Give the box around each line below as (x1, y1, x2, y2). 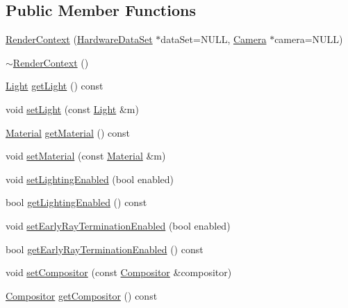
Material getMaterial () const (6, 125, 131, 139)
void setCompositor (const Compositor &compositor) (6, 265, 232, 280)
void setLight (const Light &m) (6, 101, 139, 116)
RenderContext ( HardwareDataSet (6, 32, 153, 46)
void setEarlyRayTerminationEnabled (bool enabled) (6, 218, 231, 232)
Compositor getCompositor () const (6, 288, 158, 302)
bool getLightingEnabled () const (6, 195, 147, 209)
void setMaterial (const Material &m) (6, 148, 166, 163)
